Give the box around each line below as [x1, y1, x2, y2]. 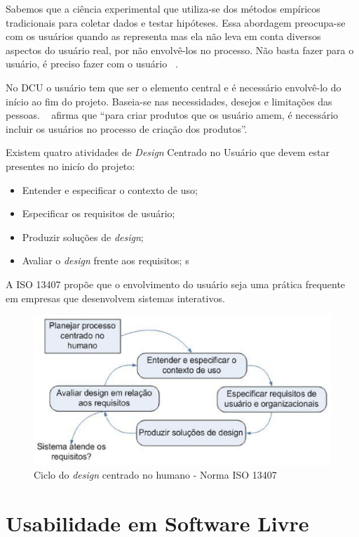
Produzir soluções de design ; [22, 229, 144, 244]
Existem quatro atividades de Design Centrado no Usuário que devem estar [6, 145, 330, 160]
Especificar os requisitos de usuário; [22, 206, 175, 221]
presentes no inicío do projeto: [6, 158, 135, 173]
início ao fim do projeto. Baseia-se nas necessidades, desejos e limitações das [6, 93, 332, 108]
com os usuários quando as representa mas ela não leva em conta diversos [6, 29, 321, 44]
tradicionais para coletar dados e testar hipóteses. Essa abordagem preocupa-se [6, 15, 346, 30]
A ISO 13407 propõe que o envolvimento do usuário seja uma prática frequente [6, 276, 346, 291]
